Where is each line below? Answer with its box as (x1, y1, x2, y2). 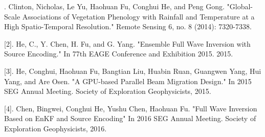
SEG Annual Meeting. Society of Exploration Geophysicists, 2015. (4, 86, 211, 96)
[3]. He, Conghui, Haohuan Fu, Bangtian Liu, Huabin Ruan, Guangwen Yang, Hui (4, 65, 261, 76)
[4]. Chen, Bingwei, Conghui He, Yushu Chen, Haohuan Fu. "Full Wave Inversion (4, 103, 257, 113)
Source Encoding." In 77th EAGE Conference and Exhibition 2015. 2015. (4, 48, 233, 59)
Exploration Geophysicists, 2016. (4, 123, 107, 133)
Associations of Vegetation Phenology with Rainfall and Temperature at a (22, 11, 255, 22)
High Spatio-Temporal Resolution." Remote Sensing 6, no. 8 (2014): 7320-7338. (4, 21, 252, 32)
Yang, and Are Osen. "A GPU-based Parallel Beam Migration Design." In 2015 (4, 75, 252, 86)
